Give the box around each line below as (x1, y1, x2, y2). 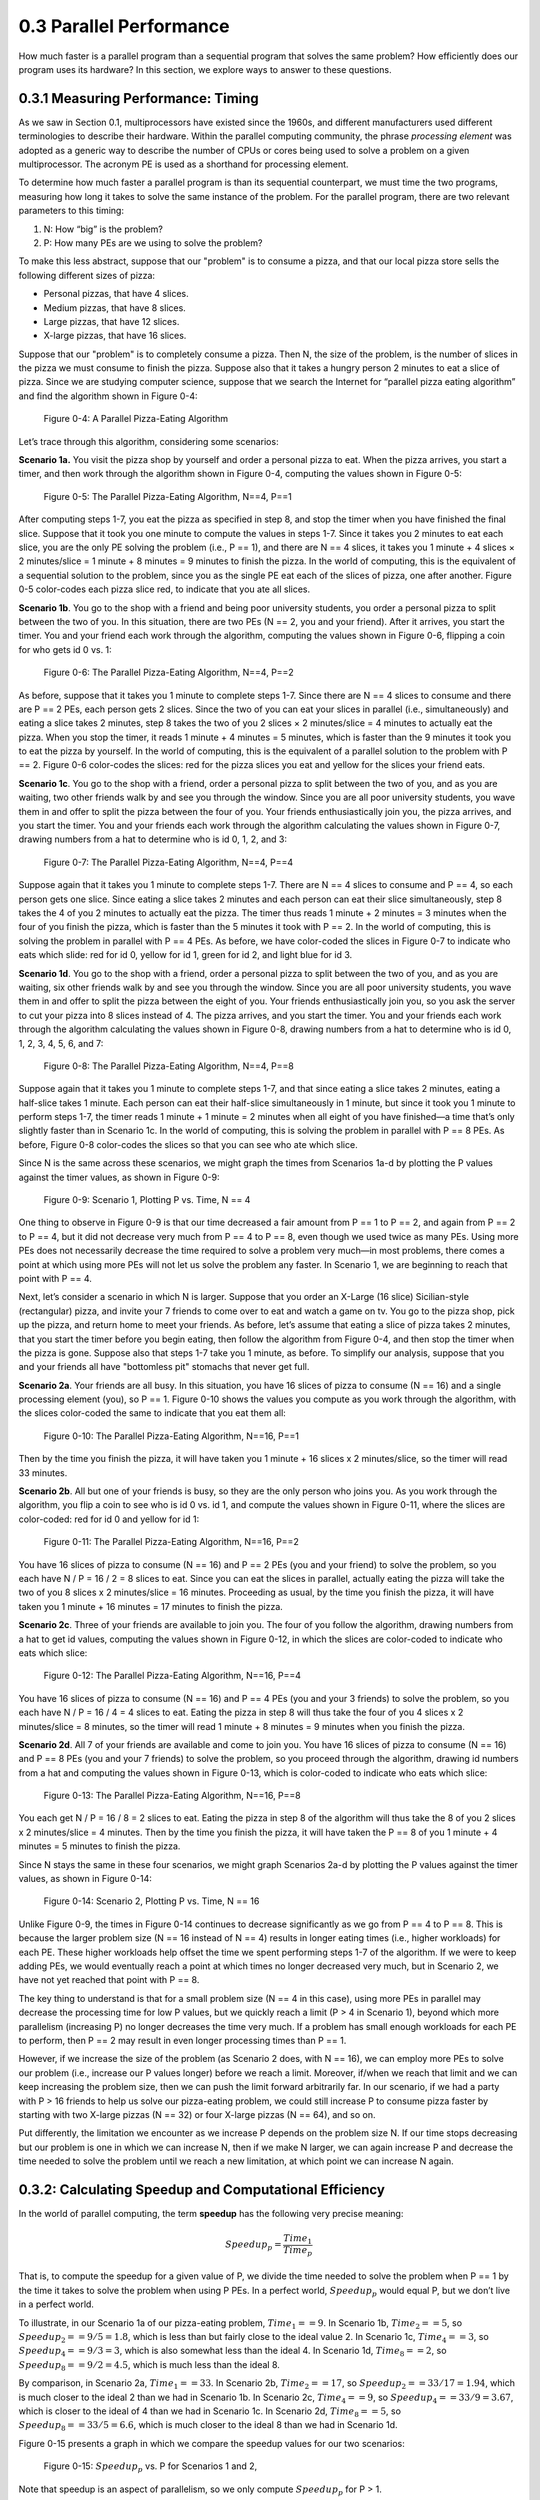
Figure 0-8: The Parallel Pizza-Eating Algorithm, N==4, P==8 (43, 1060, 294, 1072)
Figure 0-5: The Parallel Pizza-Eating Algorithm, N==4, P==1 (43, 490, 292, 502)
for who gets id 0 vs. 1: (18, 643, 112, 655)
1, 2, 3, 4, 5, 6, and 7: (18, 1037, 104, 1049)
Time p (283, 2244, 313, 2258)
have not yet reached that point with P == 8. (18, 1974, 200, 1986)
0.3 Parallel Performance (18, 15, 230, 37)
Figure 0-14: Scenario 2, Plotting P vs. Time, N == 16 (43, 1895, 260, 1907)
